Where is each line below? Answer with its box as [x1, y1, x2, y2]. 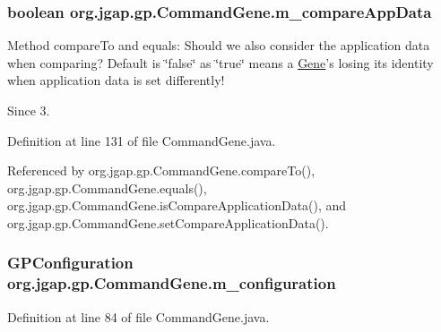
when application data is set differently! [7, 71, 225, 89]
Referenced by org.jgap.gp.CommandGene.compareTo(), [7, 161, 316, 180]
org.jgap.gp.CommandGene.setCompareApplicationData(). [7, 213, 329, 232]
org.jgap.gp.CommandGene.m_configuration [7, 272, 336, 294]
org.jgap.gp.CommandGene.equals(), [7, 178, 207, 197]
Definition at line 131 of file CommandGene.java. [7, 131, 276, 149]
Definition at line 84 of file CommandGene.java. [7, 307, 270, 326]
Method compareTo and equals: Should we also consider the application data [7, 36, 430, 55]
